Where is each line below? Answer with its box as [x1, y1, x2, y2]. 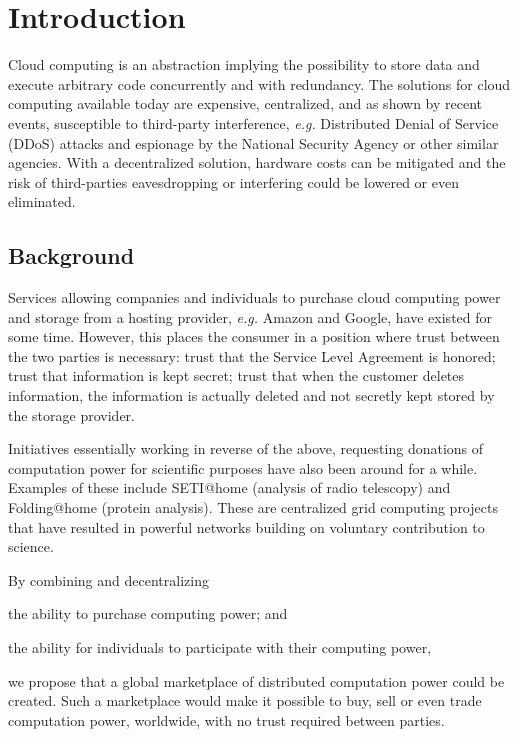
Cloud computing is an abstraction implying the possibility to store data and [8, 54, 480, 75]
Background [8, 240, 135, 271]
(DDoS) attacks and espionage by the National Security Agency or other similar [8, 132, 499, 153]
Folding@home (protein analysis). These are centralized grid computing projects [8, 497, 498, 518]
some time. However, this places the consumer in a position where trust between [8, 326, 500, 347]
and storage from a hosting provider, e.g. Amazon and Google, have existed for [8, 306, 493, 327]
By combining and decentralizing [8, 569, 209, 590]
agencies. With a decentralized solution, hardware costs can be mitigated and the [8, 152, 506, 173]
